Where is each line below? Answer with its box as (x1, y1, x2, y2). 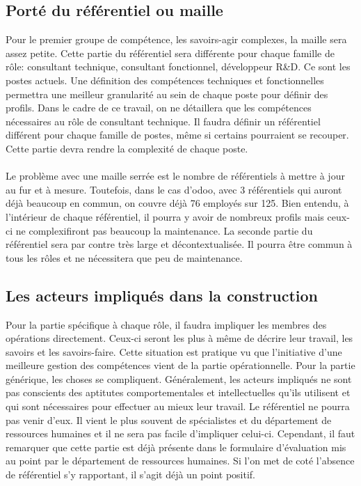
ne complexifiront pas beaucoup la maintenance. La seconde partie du (15, 223, 313, 237)
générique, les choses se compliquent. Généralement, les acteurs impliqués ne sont (6, 371, 352, 386)
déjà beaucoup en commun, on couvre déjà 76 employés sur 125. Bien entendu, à (6, 196, 349, 210)
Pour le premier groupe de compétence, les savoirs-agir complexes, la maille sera (6, 32, 347, 47)
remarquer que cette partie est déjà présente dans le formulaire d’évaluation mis (6, 439, 346, 454)
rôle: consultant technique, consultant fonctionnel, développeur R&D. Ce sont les (6, 59, 351, 74)
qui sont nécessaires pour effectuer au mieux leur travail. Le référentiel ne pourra (6, 399, 350, 414)
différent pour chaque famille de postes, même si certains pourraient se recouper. (6, 127, 349, 142)
